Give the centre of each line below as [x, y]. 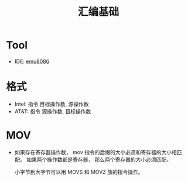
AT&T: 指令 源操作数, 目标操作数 [53, 111]
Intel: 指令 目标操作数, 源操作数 [52, 104]
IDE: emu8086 [32, 61]
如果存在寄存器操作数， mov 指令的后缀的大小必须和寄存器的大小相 [95, 152]
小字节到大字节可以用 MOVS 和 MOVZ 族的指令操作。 [79, 172]
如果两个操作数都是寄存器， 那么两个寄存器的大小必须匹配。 [99, 159]
